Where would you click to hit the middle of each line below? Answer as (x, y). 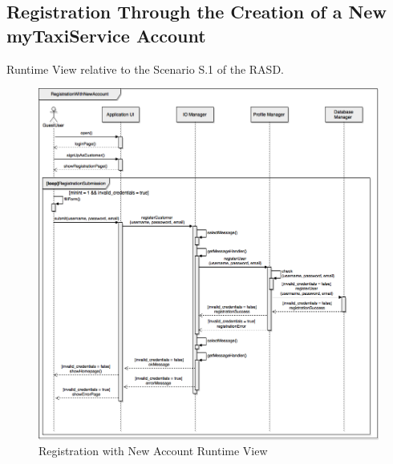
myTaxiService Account (106, 35)
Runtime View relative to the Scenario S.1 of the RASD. (145, 69)
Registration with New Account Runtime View (153, 451)
